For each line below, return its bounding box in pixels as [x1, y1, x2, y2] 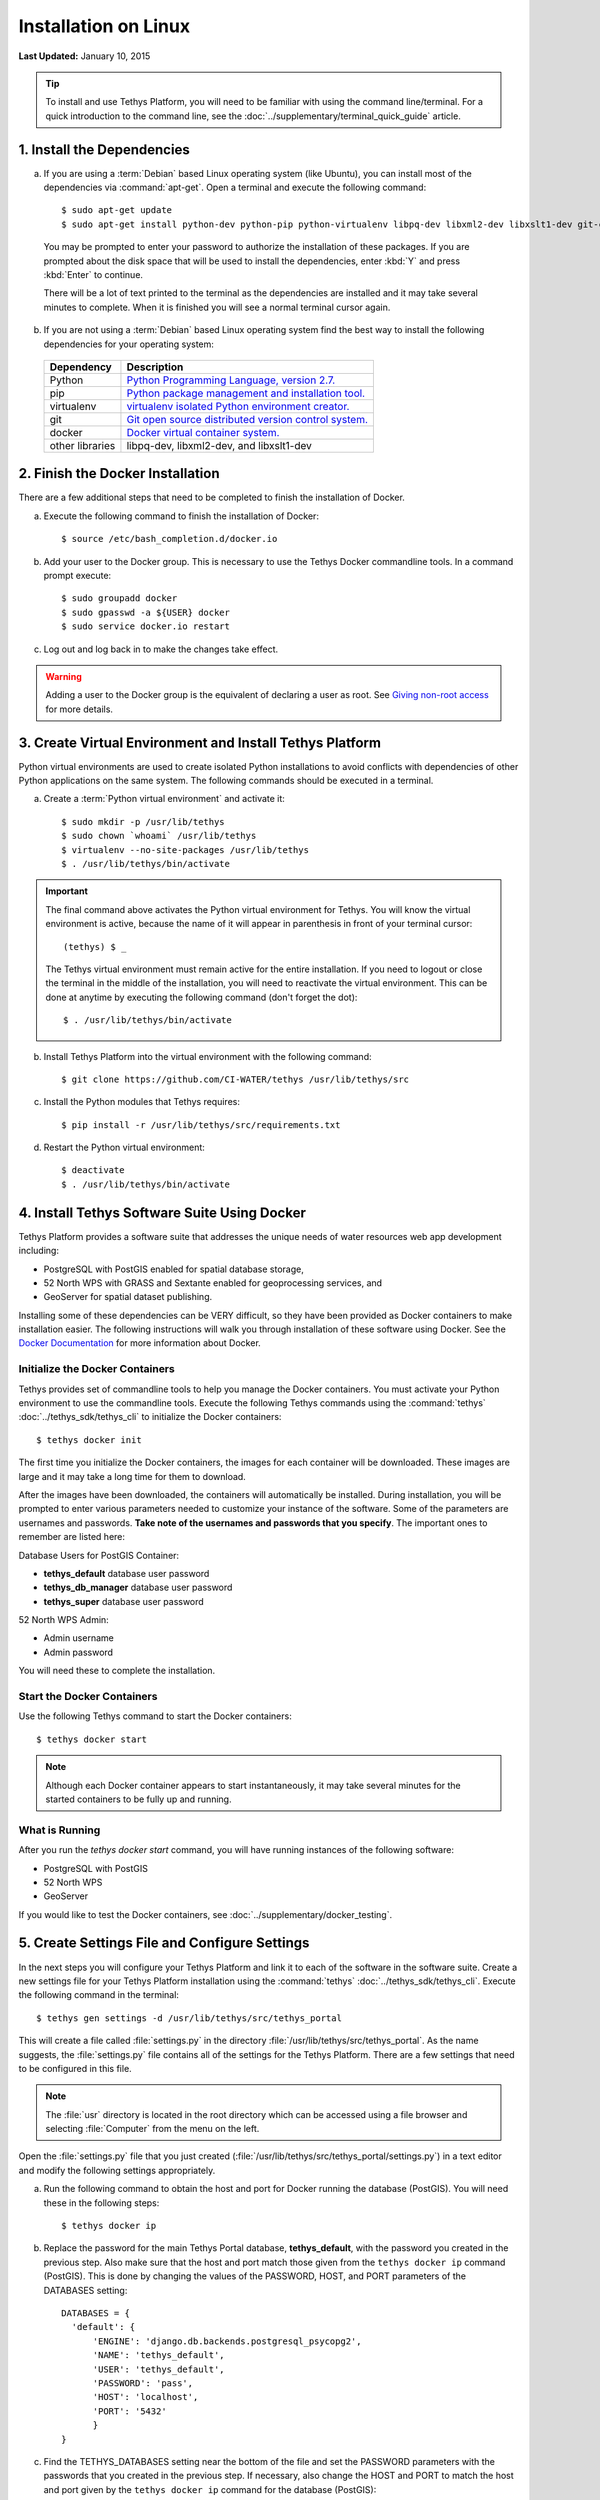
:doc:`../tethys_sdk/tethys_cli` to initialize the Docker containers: [18, 1411, 282, 1423]
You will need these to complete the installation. [18, 1665, 216, 1677]
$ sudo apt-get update [61, 205, 173, 216]
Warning [45, 670, 82, 682]
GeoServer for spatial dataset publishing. [43, 1291, 213, 1303]
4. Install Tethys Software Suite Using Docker [18, 1204, 307, 1221]
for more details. [45, 703, 114, 715]
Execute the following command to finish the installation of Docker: [43, 510, 320, 522]
